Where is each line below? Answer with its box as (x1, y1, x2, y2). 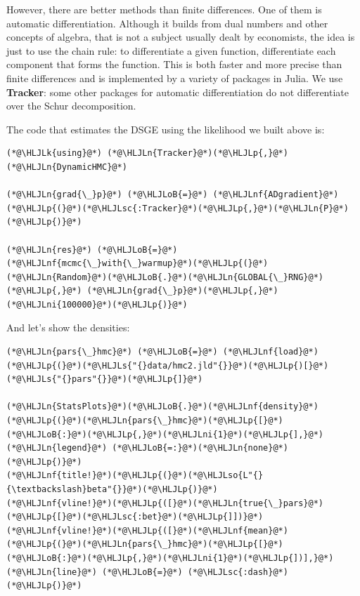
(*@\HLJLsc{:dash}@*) (187, 567, 288, 577)
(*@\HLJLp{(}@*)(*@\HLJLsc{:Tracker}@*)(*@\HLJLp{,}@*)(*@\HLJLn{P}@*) (6, 203, 349, 213)
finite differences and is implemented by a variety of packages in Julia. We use (6, 70, 343, 85)
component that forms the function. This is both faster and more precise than (6, 57, 342, 72)
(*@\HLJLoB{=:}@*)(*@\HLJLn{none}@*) (112, 443, 288, 453)
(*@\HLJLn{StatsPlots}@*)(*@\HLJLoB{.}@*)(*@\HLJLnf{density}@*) (6, 402, 319, 412)
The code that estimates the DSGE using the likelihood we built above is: (6, 121, 325, 136)
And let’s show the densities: (6, 320, 130, 335)
